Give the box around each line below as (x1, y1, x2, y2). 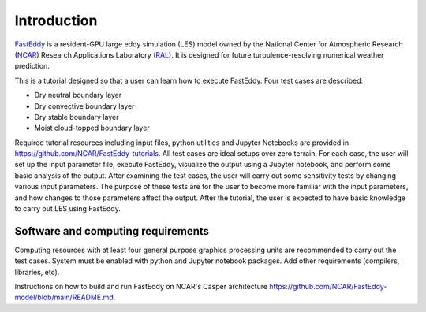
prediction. (14, 61, 50, 71)
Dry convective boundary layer (34, 101, 135, 110)
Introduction (14, 12, 98, 29)
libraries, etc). (14, 267, 60, 277)
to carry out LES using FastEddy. (14, 204, 121, 214)
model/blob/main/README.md (14, 292, 114, 303)
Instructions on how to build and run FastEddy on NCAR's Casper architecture (14, 282, 268, 292)
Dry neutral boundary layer (34, 91, 122, 100)
